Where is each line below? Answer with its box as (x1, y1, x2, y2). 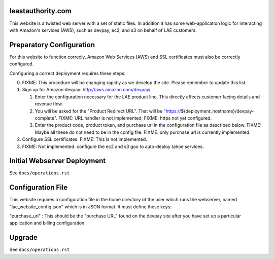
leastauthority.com (9, 7, 72, 15)
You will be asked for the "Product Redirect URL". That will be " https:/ (35, 108, 180, 114)
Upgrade (9, 233, 38, 242)
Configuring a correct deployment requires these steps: (9, 70, 126, 76)
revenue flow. (35, 101, 63, 107)
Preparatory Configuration (9, 41, 95, 49)
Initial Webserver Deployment (9, 157, 106, 165)
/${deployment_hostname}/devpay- (179, 108, 254, 114)
